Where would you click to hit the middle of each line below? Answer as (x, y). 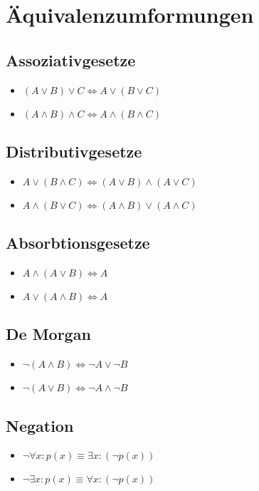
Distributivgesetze (74, 151)
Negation (40, 425)
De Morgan (48, 334)
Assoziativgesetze (71, 60)
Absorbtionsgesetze (78, 243)
